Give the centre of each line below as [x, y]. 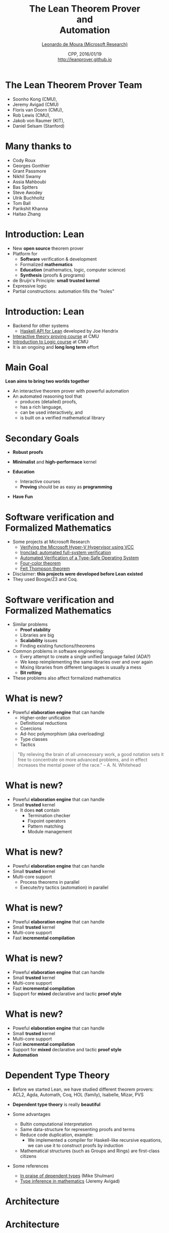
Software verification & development [58, 259]
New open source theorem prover [48, 248]
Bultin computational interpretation [56, 1124]
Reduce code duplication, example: [57, 1135]
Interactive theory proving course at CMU [56, 336]
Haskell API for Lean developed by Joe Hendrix [69, 331]
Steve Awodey [27, 192]
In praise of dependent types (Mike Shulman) [67, 1175]
